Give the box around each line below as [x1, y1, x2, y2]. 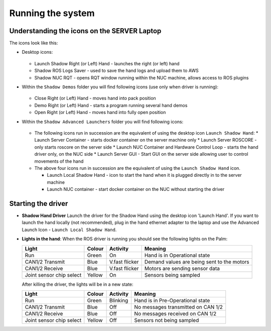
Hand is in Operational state [144, 252, 210, 259]
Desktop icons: [22, 49, 53, 55]
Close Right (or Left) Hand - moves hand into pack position [34, 95, 157, 101]
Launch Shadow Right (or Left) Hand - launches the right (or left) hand [34, 60, 180, 66]
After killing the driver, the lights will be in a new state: [22, 281, 133, 287]
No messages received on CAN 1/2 [134, 310, 217, 317]
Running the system [9, 8, 95, 19]
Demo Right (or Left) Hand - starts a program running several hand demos [34, 102, 188, 108]
